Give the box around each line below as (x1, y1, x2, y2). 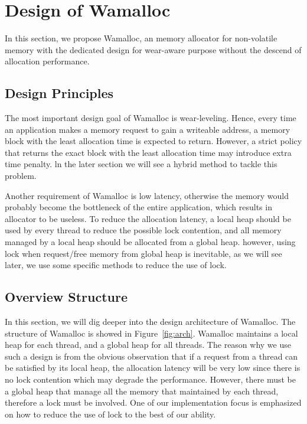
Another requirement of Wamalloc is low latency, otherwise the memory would (5, 189, 289, 201)
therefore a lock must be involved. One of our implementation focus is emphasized (5, 396, 302, 409)
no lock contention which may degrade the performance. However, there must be (5, 373, 296, 385)
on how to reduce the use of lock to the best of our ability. (5, 407, 216, 420)
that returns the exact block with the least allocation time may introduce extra (5, 146, 292, 158)
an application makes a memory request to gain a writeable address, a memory (5, 123, 290, 135)
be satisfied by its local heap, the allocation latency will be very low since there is (5, 361, 301, 374)
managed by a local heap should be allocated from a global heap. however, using (5, 236, 296, 248)
